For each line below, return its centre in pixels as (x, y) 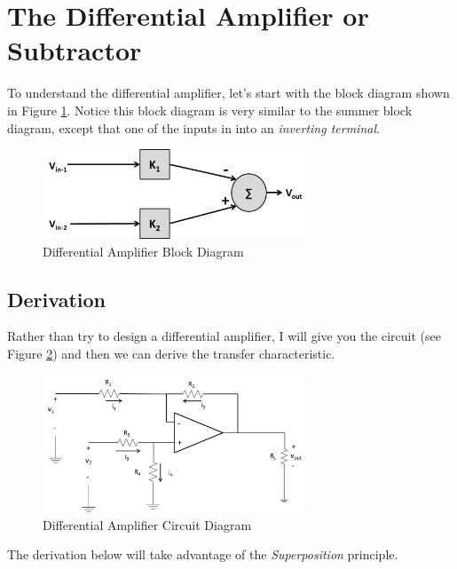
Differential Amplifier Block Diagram (143, 251)
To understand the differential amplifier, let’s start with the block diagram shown (228, 93)
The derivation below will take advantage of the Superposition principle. (203, 554)
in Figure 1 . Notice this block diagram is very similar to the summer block (210, 110)
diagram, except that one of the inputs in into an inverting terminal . (193, 127)
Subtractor (75, 50)
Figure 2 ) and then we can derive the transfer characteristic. (171, 353)
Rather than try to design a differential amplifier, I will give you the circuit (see (224, 336)
